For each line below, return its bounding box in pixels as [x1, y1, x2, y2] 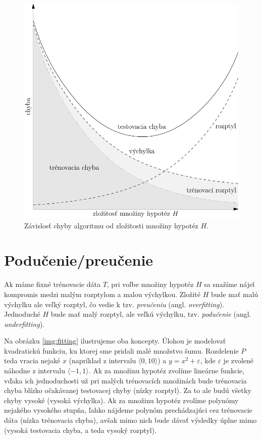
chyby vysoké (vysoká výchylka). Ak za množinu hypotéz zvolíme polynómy [4, 395, 239, 405]
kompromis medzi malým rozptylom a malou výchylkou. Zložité [4, 288, 201, 299]
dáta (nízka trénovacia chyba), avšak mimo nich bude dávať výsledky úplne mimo [4, 415, 257, 425]
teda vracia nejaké [4, 355, 61, 366]
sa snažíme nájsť [204, 279, 255, 289]
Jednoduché [4, 309, 40, 319]
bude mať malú [211, 288, 258, 299]
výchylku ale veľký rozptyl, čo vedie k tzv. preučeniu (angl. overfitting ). [4, 299, 225, 309]
